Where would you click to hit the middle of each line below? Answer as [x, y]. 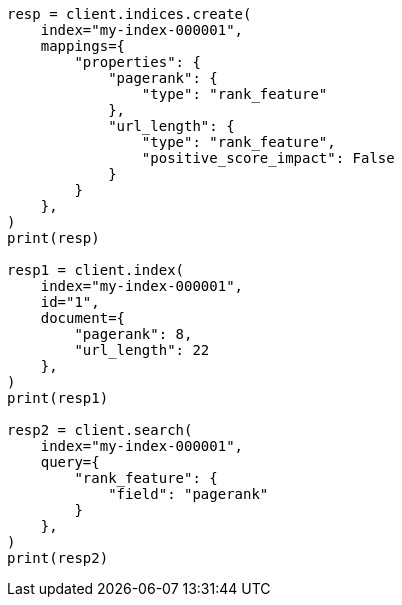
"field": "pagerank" [188, 494]
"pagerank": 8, [133, 334]
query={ [70, 462]
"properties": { [137, 62]
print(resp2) [58, 558]
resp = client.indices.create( [129, 14]
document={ [83, 318]
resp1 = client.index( [96, 270]
